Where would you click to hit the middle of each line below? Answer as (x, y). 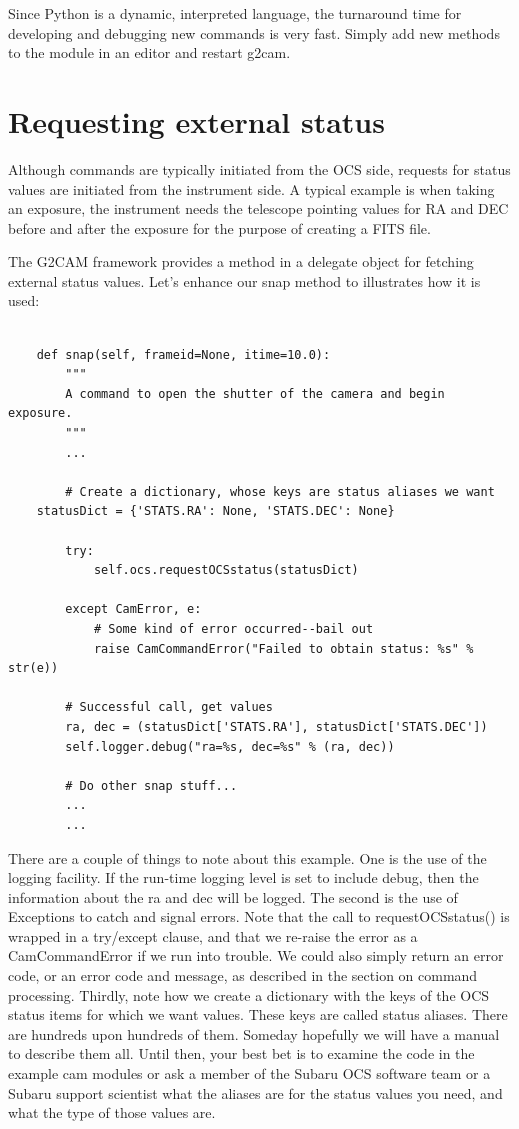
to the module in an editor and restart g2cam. (149, 52)
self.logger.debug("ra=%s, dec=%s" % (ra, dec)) (230, 746)
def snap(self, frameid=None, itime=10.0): (183, 354)
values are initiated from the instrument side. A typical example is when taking (251, 188)
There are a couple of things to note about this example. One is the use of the (247, 857)
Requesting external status (196, 120)
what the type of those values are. (112, 1112)
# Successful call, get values (169, 707)
